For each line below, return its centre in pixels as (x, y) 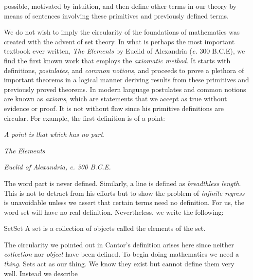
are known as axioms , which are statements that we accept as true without (116, 99)
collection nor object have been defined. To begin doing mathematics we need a (121, 254)
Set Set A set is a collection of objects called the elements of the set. (105, 228)
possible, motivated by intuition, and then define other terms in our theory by (120, 6)
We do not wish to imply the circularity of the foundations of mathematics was (122, 32)
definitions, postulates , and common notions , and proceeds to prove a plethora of (124, 70)
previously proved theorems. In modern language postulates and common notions (125, 89)
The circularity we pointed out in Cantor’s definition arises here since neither (119, 244)
